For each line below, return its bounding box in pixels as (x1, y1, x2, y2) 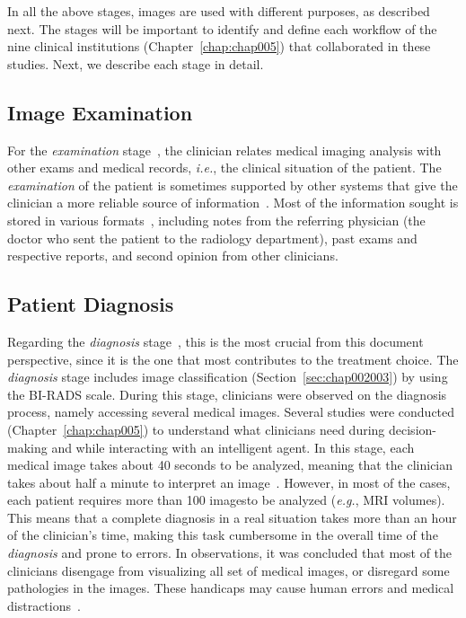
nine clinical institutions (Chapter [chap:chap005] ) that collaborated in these (7, 37, 431, 56)
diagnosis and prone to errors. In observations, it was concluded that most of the (7, 543, 453, 562)
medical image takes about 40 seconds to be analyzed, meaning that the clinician (7, 455, 453, 474)
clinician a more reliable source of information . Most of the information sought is (7, 193, 459, 212)
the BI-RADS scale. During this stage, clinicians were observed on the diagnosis (7, 384, 447, 403)
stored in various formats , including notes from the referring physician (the (7, 210, 426, 229)
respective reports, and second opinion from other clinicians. (7, 246, 339, 265)
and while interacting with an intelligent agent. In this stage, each (51, 437, 415, 456)
